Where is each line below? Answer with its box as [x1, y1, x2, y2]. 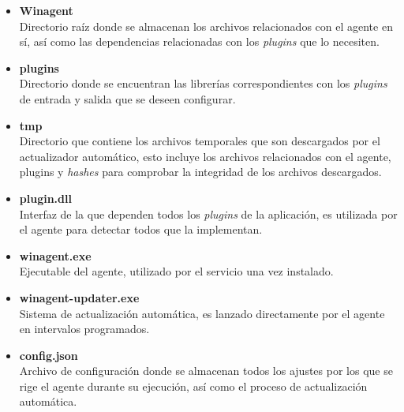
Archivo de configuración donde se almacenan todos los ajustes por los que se [19, 362, 393, 379]
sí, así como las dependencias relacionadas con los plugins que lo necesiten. [19, 33, 380, 50]
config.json [19, 346, 78, 363]
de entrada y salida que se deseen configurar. [19, 90, 236, 107]
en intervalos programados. [19, 320, 150, 337]
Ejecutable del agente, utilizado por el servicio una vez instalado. [19, 263, 334, 279]
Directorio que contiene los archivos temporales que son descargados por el [19, 133, 380, 149]
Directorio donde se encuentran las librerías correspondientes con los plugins [19, 75, 387, 92]
